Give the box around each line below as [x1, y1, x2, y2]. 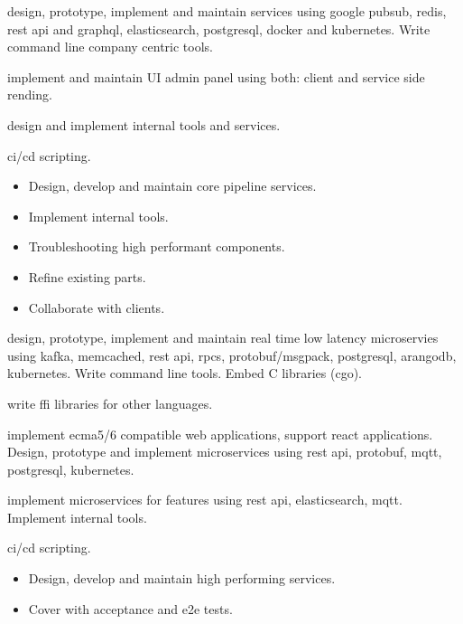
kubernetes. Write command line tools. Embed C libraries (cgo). [7, 364, 362, 383]
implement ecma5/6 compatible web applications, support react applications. [7, 424, 433, 443]
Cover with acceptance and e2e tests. [28, 599, 233, 618]
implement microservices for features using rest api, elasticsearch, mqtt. [7, 490, 403, 509]
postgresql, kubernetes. [7, 459, 134, 478]
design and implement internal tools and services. [7, 115, 281, 134]
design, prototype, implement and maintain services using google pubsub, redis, [7, 2, 447, 20]
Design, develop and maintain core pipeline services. [28, 176, 317, 195]
